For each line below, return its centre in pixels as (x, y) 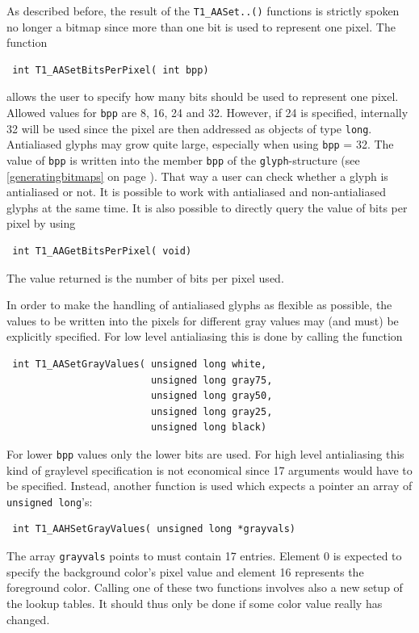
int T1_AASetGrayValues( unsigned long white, (140, 364)
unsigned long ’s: (50, 501)
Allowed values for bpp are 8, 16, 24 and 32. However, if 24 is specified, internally (207, 113)
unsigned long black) (209, 428)
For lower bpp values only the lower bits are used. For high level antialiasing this (205, 453)
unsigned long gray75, (212, 380)
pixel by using (41, 223)
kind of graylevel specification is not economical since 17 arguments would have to (209, 470)
